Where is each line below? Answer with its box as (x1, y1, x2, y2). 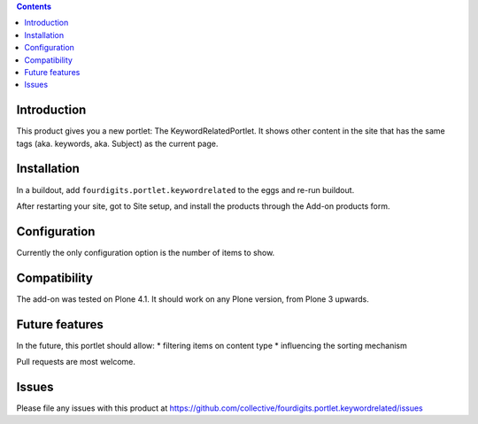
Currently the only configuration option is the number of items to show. (16, 247, 275, 258)
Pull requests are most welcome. (16, 357, 136, 367)
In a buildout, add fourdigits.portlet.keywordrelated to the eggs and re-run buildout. (16, 184, 355, 195)
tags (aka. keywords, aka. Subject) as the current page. (16, 138, 219, 149)
